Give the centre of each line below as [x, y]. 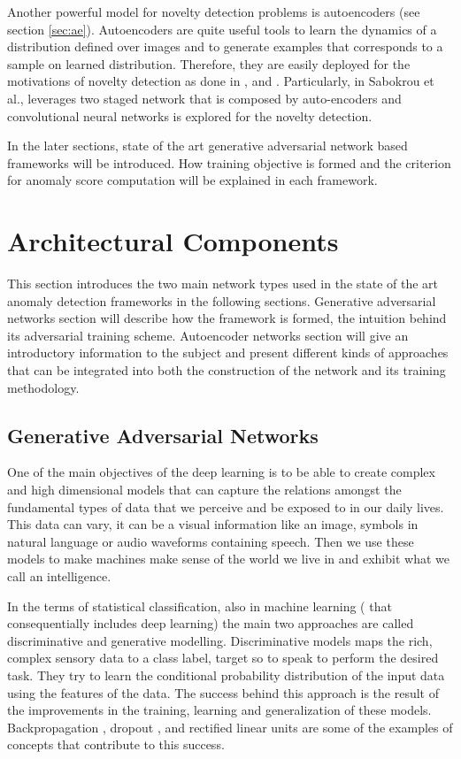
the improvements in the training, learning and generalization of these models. [219, 710]
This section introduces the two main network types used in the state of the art [223, 284]
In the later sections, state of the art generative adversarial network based [207, 146]
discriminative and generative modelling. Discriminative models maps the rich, [220, 640]
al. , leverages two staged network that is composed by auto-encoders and [204, 98]
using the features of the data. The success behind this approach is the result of [223, 692]
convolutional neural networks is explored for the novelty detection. [190, 115]
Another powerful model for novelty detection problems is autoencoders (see [214, 11]
